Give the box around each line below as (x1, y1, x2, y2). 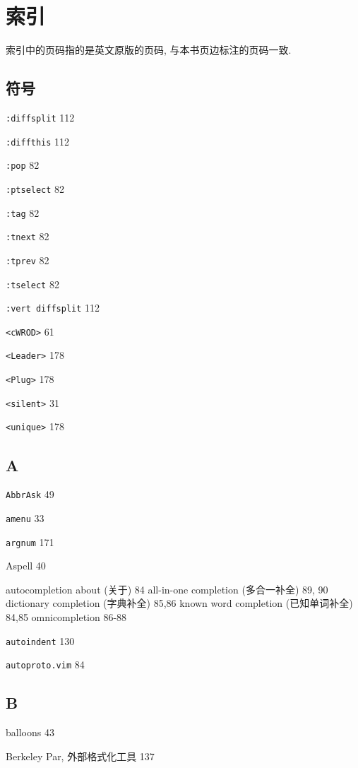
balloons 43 (6, 725, 54, 740)
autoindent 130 (6, 633, 75, 648)
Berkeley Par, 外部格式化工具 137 (6, 748, 155, 763)
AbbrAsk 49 (6, 487, 54, 502)
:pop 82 (6, 158, 40, 172)
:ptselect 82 (6, 181, 65, 196)
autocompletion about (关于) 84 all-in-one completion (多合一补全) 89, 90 (6, 581, 328, 596)
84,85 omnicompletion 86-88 (6, 610, 127, 625)
